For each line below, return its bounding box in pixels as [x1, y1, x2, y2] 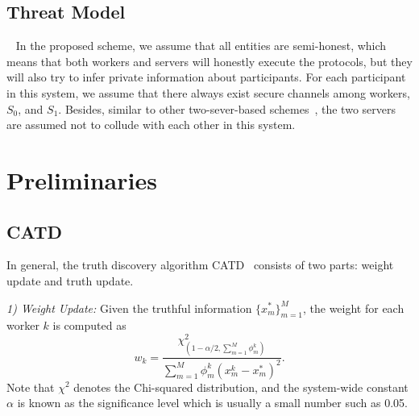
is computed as [52, 317, 127, 334]
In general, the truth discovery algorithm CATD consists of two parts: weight [6, 256, 394, 273]
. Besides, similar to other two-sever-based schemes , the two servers [58, 100, 396, 117]
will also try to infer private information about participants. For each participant [6, 69, 406, 85]
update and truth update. [6, 272, 134, 289]
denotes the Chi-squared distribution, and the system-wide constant [73, 378, 409, 395]
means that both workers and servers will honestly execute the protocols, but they [6, 52, 413, 69]
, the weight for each [302, 299, 404, 316]
